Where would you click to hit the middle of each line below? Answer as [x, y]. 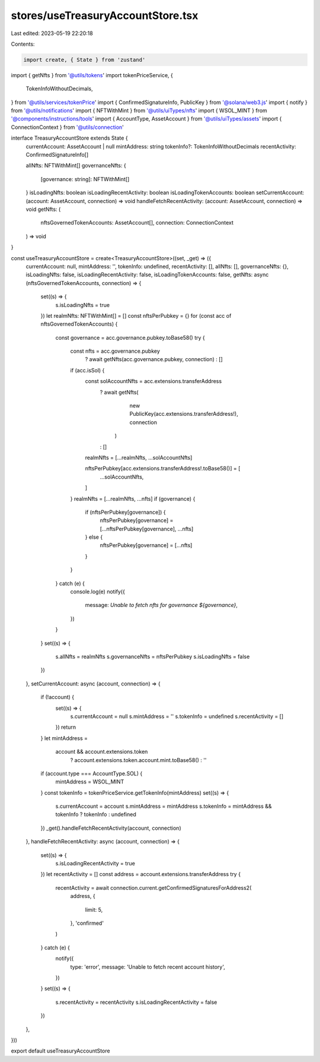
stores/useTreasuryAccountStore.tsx [105, 15]
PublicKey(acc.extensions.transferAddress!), [184, 414]
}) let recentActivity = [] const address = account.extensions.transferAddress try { [141, 874]
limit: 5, [94, 909]
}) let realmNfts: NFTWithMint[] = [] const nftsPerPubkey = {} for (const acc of [136, 315]
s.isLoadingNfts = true [82, 305]
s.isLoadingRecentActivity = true [95, 864]
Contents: [23, 44]
